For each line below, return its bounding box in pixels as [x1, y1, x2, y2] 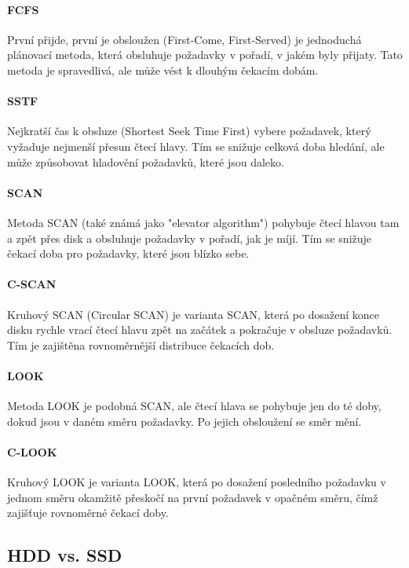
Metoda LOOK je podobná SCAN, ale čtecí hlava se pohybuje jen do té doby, [7, 398, 382, 414]
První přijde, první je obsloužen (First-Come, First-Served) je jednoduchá [7, 31, 362, 47]
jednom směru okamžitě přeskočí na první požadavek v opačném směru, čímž [7, 489, 378, 505]
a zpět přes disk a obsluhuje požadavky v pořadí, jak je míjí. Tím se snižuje [7, 229, 372, 246]
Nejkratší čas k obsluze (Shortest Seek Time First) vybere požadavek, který [7, 123, 371, 139]
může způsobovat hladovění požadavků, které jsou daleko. [7, 153, 284, 170]
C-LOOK [7, 443, 57, 460]
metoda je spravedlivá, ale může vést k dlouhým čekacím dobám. [7, 61, 319, 78]
